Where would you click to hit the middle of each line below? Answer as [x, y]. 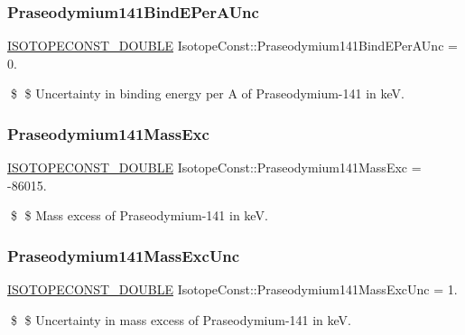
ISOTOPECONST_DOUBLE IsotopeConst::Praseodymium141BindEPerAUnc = [232, 46]
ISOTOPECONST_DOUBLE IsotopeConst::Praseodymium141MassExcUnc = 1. [232, 289]
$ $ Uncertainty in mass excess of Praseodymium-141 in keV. [181, 319]
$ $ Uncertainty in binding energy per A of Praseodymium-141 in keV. [207, 93]
